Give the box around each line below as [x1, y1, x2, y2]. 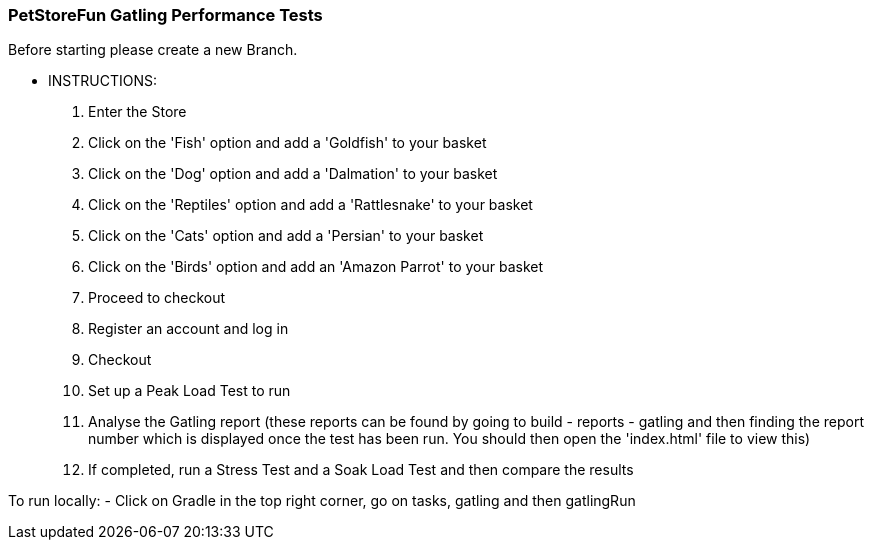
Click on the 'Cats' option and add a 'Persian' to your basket [88, 227, 484, 245]
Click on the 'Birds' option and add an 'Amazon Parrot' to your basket [88, 258, 544, 276]
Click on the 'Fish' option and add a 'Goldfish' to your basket [88, 134, 487, 152]
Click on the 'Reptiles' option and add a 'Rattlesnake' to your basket [88, 196, 533, 214]
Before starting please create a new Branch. [8, 41, 298, 59]
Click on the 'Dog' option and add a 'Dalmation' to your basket [88, 165, 498, 183]
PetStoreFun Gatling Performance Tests [8, 5, 323, 25]
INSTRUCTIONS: [48, 72, 157, 90]
